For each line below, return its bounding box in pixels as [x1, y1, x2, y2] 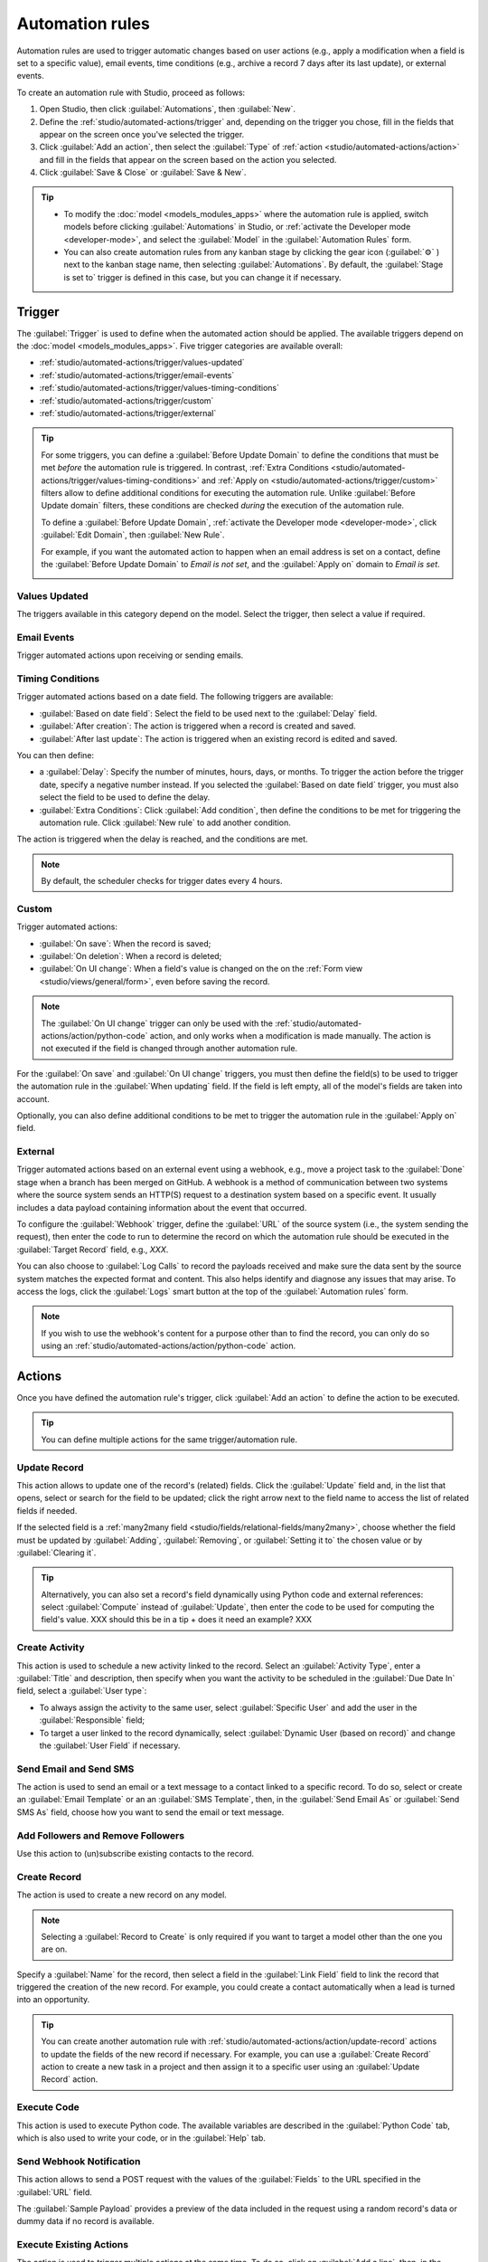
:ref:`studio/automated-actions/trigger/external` [39, 408, 217, 419]
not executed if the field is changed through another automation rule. [41, 1043, 298, 1054]
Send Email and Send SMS [16, 1763, 135, 1775]
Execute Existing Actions [16, 2238, 129, 2251]
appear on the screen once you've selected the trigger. [39, 128, 245, 139]
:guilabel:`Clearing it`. [16, 1547, 97, 1558]
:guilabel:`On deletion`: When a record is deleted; [39, 950, 222, 961]
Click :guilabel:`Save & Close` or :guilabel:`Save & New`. [39, 167, 247, 178]
